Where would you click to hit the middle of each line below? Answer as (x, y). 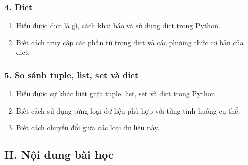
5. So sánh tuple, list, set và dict (71, 74)
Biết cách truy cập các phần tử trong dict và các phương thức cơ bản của (130, 42)
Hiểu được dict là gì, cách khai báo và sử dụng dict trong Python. (118, 25)
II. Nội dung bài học (59, 155)
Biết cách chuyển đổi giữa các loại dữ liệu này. (88, 127)
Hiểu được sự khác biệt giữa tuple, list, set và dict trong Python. (116, 94)
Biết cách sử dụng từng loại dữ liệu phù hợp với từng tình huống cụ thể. (128, 110)
